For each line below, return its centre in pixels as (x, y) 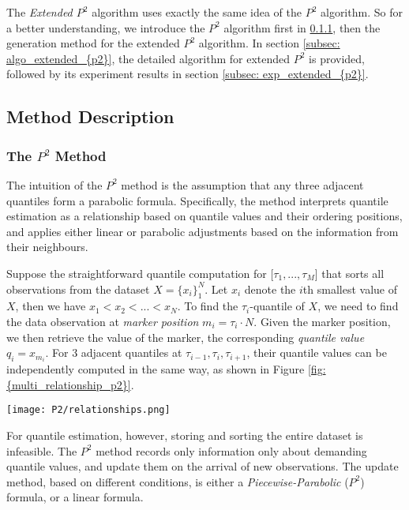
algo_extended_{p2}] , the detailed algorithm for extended (148, 58)
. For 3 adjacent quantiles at (114, 352)
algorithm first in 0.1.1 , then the (302, 27)
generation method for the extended (93, 43)
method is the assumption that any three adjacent (242, 184)
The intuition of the (54, 184)
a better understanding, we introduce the (106, 27)
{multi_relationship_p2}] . (70, 384)
